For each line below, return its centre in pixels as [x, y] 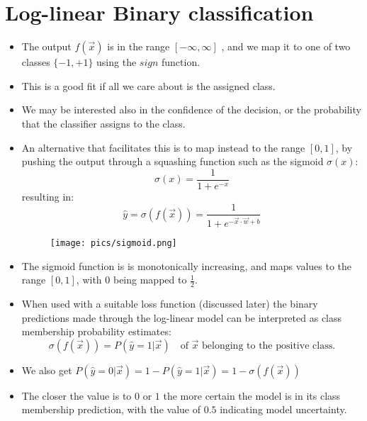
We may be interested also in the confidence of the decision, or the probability [191, 110]
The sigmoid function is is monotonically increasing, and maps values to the [187, 265]
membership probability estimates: [96, 331]
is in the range [139, 46]
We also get [47, 370]
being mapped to [150, 280]
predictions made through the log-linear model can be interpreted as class [182, 317]
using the [117, 62]
